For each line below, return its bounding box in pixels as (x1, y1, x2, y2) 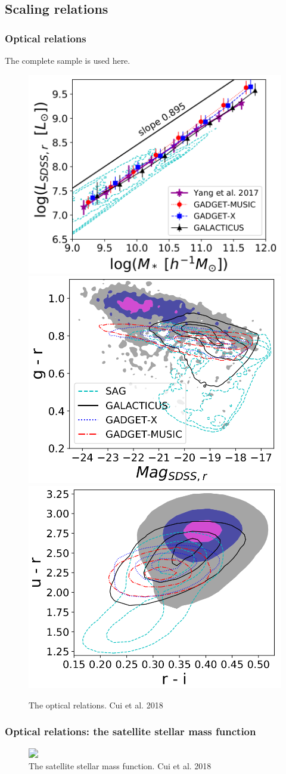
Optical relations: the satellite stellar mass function (5, 724, 256, 739)
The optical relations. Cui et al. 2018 (29, 698, 163, 711)
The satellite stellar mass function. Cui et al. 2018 (29, 760, 212, 772)
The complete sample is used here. (5, 54, 130, 66)
